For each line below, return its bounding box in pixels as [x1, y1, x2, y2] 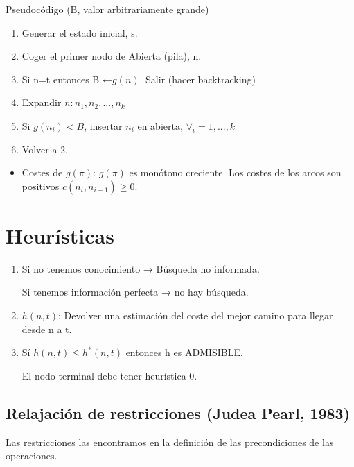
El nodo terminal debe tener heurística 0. [21, 368, 197, 382]
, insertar [84, 118, 123, 133]
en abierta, [137, 118, 183, 133]
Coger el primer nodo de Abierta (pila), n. [21, 49, 202, 63]
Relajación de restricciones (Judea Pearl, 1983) [6, 402, 351, 423]
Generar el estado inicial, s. [21, 25, 138, 40]
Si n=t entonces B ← [21, 71, 112, 86]
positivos [21, 178, 60, 193]
